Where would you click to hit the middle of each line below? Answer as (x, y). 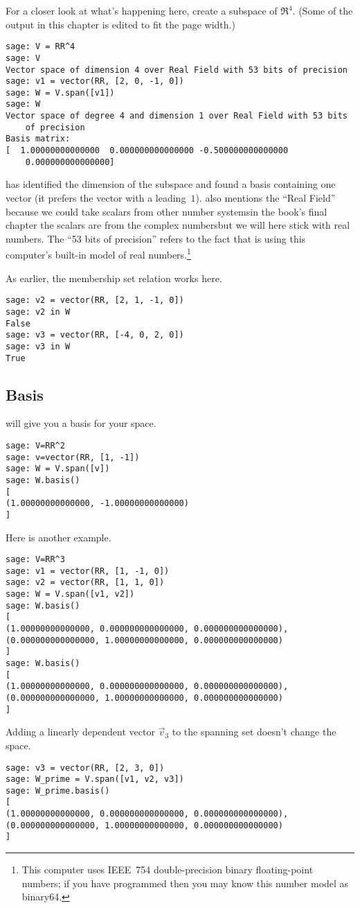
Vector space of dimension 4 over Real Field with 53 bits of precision (177, 70)
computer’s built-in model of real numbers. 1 (98, 254)
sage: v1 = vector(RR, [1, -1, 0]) (88, 571)
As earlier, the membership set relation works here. (114, 278)
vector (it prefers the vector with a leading (96, 198)
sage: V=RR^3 (35, 560)
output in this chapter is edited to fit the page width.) (120, 24)
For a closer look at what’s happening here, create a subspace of (142, 10)
